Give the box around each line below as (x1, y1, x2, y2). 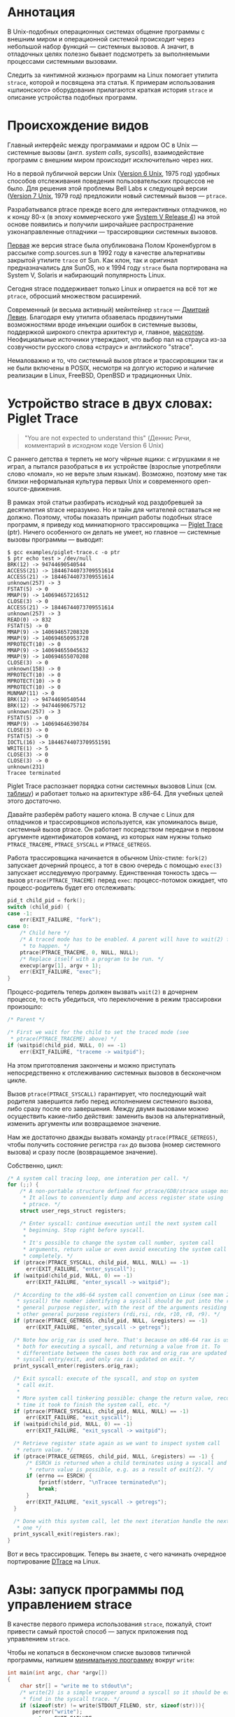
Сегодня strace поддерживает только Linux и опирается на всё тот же (7, 284, 218, 293)
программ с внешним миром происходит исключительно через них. (7, 156, 213, 164)
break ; (38, 1486, 58, 1493)
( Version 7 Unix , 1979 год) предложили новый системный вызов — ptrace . (7, 191, 227, 200)
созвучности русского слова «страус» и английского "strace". (7, 343, 194, 351)
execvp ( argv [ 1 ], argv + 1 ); (20, 962, 101, 969)
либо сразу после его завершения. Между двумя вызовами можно (7, 1104, 209, 1112)
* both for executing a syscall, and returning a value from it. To (16, 1343, 220, 1350)
